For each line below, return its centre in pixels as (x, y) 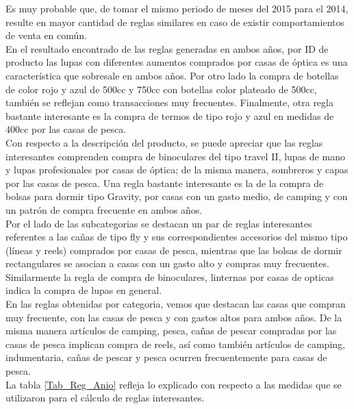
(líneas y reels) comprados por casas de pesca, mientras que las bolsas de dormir (174, 250)
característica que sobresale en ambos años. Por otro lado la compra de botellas (172, 75)
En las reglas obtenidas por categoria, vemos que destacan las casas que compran (176, 304)
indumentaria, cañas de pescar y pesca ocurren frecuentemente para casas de (166, 357)
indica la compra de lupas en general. (84, 290)
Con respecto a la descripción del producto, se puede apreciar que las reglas (164, 142)
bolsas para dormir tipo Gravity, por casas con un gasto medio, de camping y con (177, 196)
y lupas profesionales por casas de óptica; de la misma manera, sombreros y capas (177, 170)
